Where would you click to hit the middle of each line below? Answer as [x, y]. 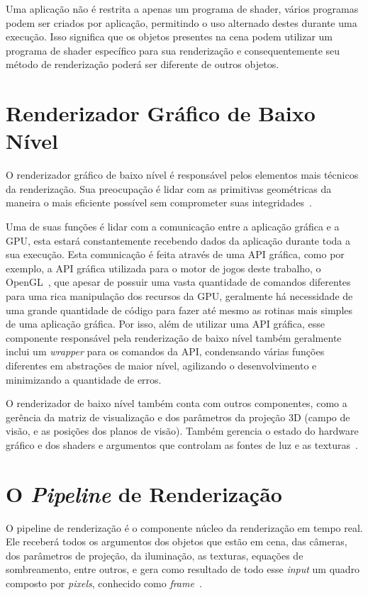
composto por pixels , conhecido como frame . [104, 583]
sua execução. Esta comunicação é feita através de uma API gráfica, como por [175, 254]
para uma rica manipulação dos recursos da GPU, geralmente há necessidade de [179, 296]
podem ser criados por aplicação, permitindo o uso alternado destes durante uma [182, 22]
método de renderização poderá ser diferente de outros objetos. [143, 64]
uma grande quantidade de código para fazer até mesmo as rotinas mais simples [179, 310]
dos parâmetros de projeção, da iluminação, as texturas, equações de [155, 555]
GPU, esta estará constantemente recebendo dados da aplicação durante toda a [178, 240]
